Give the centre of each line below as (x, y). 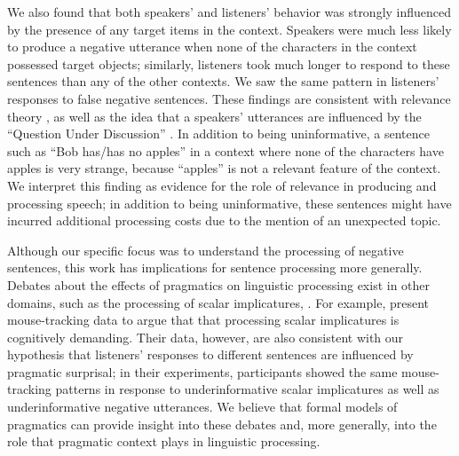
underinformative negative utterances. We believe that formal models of (202, 407)
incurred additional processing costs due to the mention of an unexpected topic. (224, 220)
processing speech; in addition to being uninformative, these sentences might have (229, 203)
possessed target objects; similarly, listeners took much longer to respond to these (229, 63)
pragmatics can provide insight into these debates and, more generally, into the (222, 424)
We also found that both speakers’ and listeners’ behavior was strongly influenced (229, 12)
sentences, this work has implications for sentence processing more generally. (215, 267)
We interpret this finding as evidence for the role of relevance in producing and (222, 185)
